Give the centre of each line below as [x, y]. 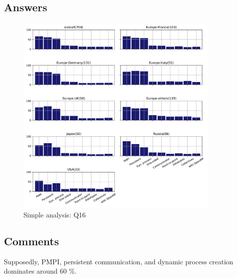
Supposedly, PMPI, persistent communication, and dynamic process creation [119, 261]
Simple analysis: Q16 [55, 214]
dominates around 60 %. [40, 271]
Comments [32, 241]
